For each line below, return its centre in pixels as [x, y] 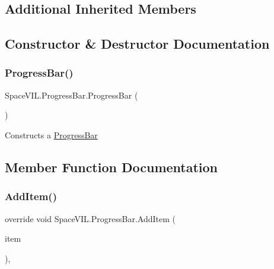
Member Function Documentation [111, 167]
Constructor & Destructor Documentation [137, 44]
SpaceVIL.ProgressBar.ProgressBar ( [71, 95]
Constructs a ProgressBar [51, 134]
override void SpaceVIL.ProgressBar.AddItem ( [90, 218]
